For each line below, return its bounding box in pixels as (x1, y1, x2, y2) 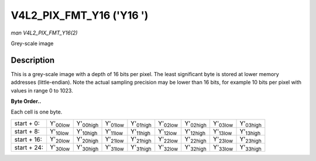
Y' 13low (212, 127, 232, 136)
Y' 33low (212, 143, 233, 152)
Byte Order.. (11, 98, 42, 105)
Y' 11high (130, 127, 150, 136)
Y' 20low (50, 135, 70, 145)
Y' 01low (105, 119, 124, 128)
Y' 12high (184, 127, 206, 136)
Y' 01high (130, 119, 152, 128)
